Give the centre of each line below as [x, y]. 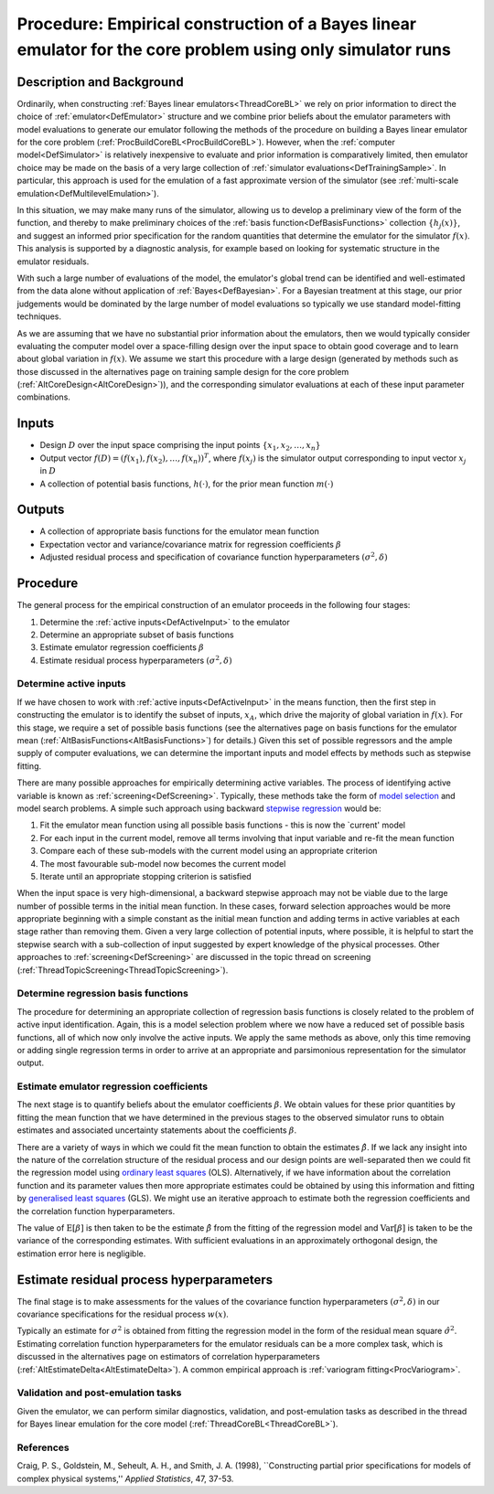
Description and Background [100, 82]
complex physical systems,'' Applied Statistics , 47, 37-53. [125, 1478]
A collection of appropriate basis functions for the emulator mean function [179, 531]
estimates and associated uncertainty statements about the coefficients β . [157, 1130]
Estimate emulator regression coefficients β [122, 647]
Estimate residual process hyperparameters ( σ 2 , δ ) [136, 660]
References [43, 1447]
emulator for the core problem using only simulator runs [234, 49]
